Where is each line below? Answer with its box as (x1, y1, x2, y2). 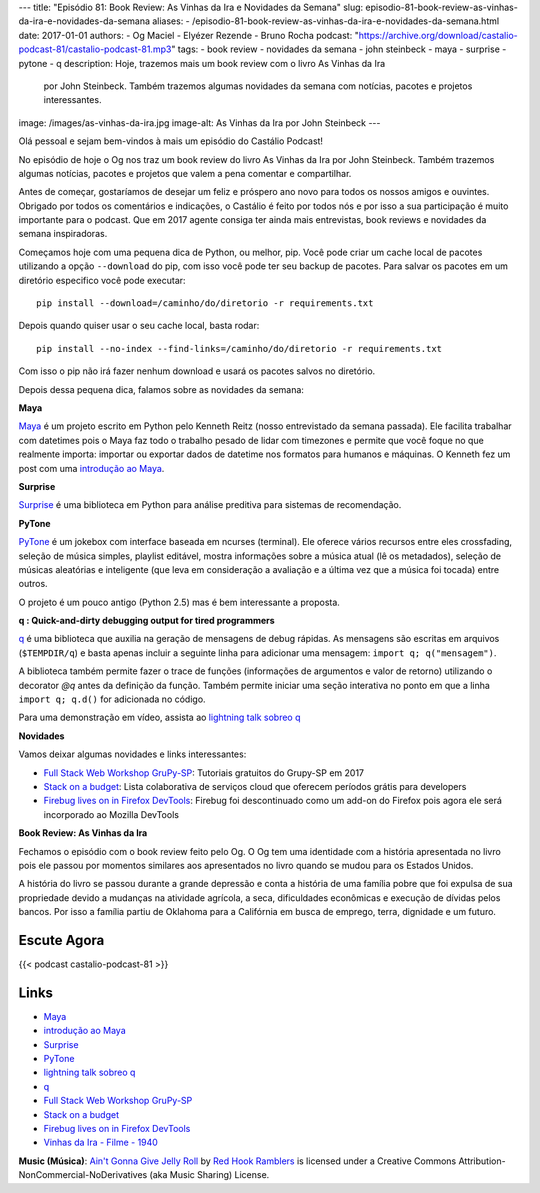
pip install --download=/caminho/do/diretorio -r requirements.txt (36, 298, 374, 309)
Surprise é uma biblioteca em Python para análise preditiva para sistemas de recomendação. (18, 499, 402, 511)
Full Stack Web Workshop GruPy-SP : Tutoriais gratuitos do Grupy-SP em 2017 (43, 766, 365, 779)
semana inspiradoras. (18, 228, 108, 240)
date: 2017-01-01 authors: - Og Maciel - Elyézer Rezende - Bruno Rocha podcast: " (18, 29, 359, 41)
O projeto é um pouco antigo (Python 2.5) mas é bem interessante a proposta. (18, 596, 340, 608)
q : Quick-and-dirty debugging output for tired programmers (18, 615, 275, 627)
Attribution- (458, 1155, 506, 1167)
